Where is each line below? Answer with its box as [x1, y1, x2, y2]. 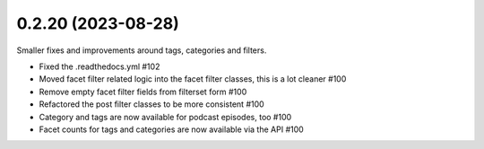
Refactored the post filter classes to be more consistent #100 [39, 99, 264, 110]
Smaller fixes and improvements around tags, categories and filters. [16, 45, 267, 56]
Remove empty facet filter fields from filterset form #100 [39, 86, 247, 97]
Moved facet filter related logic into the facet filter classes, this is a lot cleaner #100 [39, 74, 347, 84]
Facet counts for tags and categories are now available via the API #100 [39, 124, 304, 135]
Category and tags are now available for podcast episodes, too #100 [39, 111, 292, 122]
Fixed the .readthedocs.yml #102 [39, 61, 160, 72]
